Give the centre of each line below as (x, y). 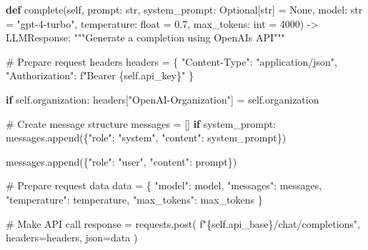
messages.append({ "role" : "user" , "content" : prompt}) (121, 161)
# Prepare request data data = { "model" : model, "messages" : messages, (164, 185)
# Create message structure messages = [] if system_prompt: (141, 123)
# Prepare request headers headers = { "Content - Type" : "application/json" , (171, 61)
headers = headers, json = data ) (72, 237)
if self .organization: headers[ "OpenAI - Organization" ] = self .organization (163, 99)
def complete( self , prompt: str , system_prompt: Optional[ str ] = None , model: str (184, 9)
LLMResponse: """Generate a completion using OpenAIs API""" (145, 37)
